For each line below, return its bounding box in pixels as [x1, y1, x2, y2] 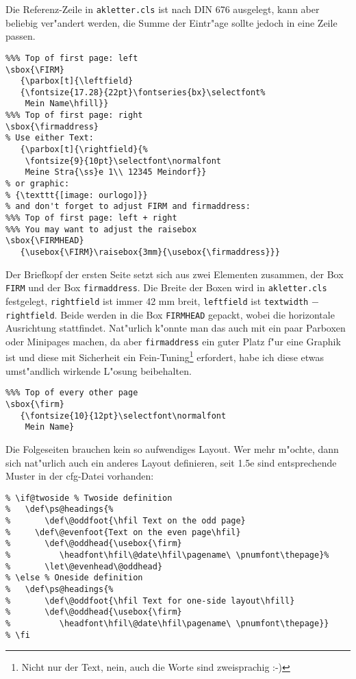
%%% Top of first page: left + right [5, 213, 177, 223]
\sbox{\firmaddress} [5, 121, 99, 132]
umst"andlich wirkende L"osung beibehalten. [5, 363, 192, 378]
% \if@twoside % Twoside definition [5, 493, 173, 503]
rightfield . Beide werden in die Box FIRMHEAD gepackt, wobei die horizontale [5, 307, 335, 321]
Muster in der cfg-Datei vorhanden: [5, 469, 154, 483]
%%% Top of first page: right [5, 110, 143, 121]
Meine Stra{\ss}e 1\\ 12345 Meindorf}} [25, 167, 207, 177]
